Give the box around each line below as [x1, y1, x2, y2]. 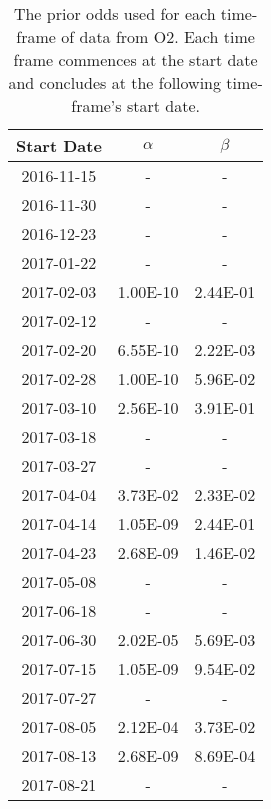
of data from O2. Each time [61, 25, 255, 48]
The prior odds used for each [13, 2, 216, 25]
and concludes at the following [8, 71, 221, 94]
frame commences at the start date [13, 48, 258, 71]
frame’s [71, 94, 122, 117]
